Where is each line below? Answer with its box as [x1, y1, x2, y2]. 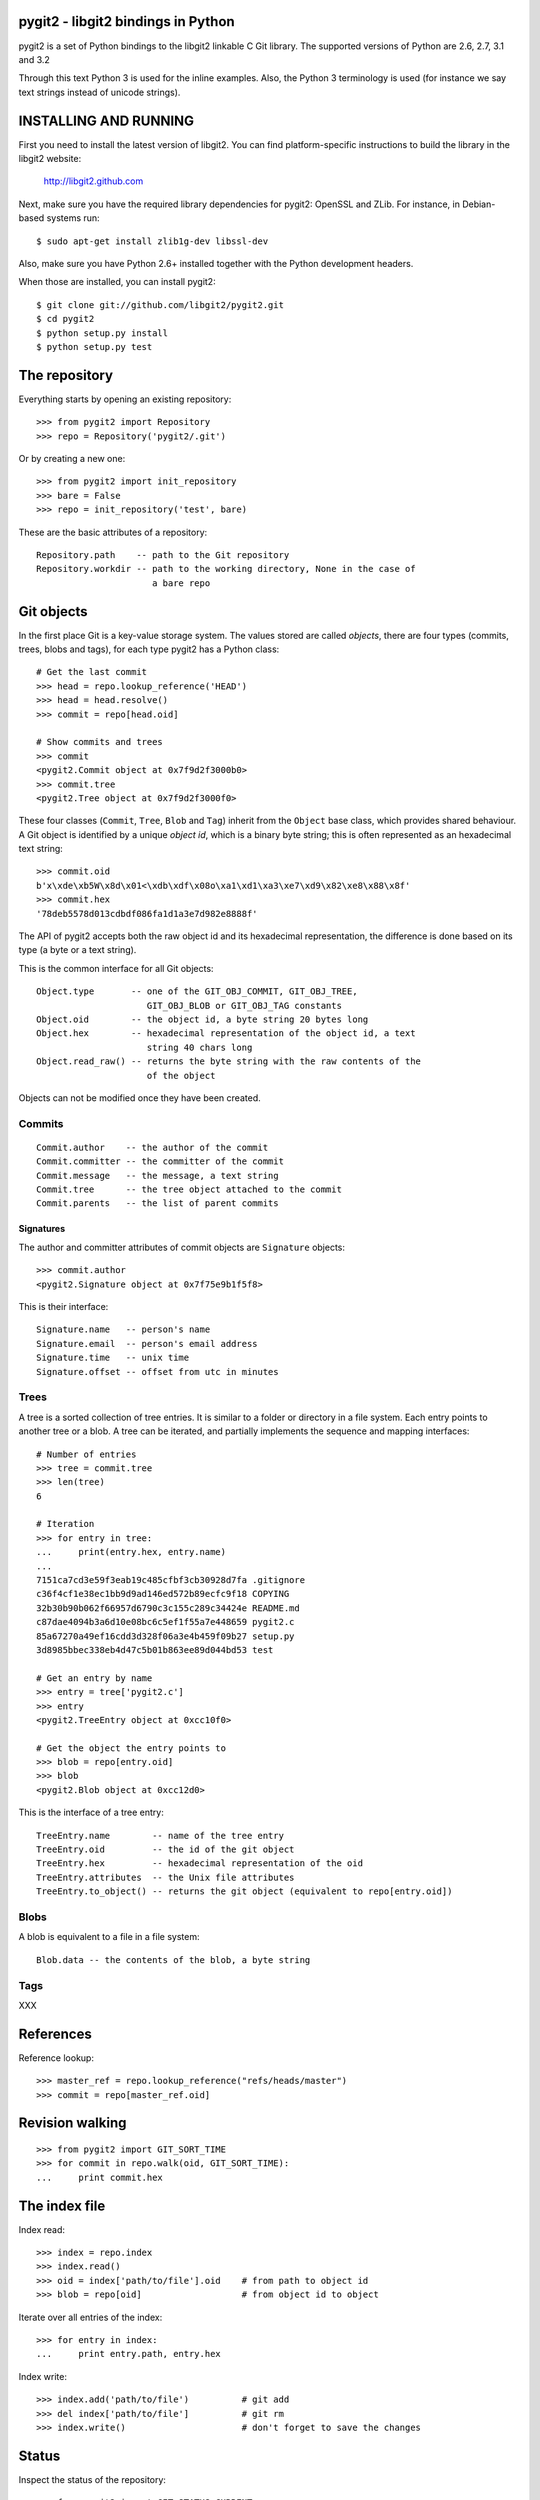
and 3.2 [18, 53, 50, 65]
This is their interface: [18, 1301, 109, 1313]
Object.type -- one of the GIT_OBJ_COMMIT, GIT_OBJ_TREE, [36, 986, 359, 997]
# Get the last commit [36, 666, 148, 678]
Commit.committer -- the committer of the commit [36, 1156, 285, 1167]
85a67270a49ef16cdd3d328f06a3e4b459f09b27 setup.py [36, 1630, 295, 1642]
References [18, 2025, 92, 2042]
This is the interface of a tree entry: [18, 1806, 164, 1819]
